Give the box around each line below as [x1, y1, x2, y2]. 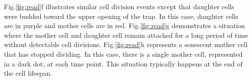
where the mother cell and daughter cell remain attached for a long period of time [4, 30, 248, 40]
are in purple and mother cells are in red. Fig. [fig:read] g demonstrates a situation [4, 20, 245, 31]
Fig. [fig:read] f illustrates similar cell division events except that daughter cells [4, 1, 235, 11]
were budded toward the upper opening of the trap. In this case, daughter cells [4, 11, 238, 21]
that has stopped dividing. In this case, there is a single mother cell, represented [4, 49, 243, 59]
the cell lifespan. [4, 68, 52, 78]
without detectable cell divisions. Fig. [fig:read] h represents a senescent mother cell [4, 39, 248, 49]
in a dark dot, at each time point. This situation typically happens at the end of [4, 58, 243, 68]
